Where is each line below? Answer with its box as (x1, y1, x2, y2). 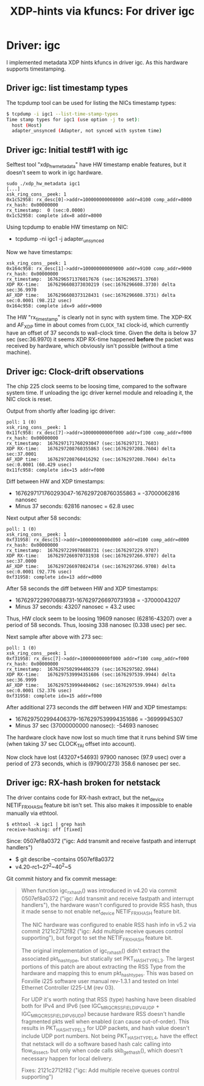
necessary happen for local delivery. (21, 1054, 113, 1062)
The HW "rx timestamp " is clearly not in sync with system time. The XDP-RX (6, 313, 192, 322)
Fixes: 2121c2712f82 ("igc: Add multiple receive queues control (21, 1066, 180, 1074)
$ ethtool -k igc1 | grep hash (6, 822, 86, 828)
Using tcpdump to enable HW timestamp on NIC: (6, 223, 129, 230)
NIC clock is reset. (6, 396, 52, 403)
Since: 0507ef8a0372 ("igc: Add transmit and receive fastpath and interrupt (6, 837, 196, 845)
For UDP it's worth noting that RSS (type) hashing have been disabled (21, 995, 196, 1003)
